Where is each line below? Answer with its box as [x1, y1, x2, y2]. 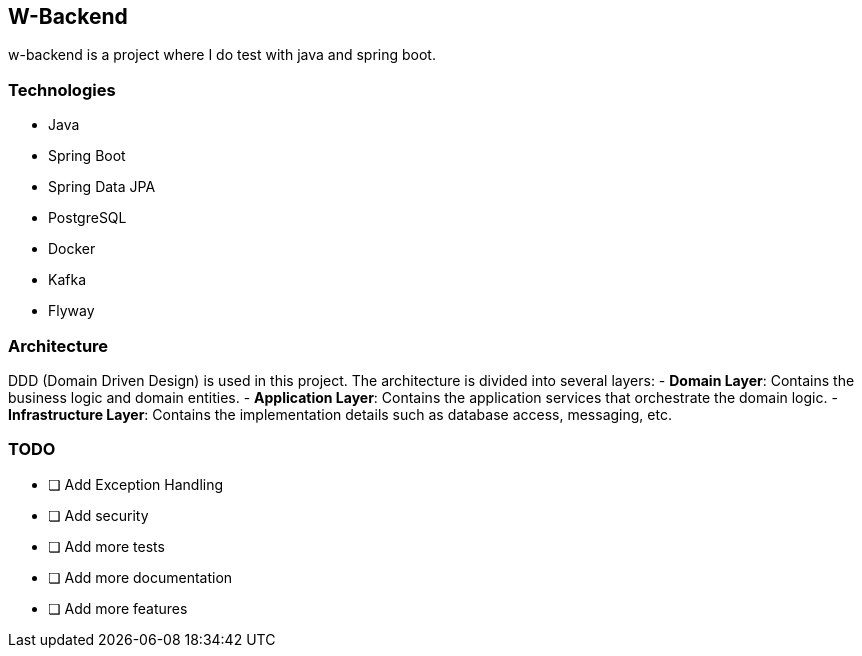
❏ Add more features [48, 599, 188, 617]
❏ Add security [48, 506, 149, 524]
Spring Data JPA [48, 178, 156, 196]
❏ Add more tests [48, 537, 165, 555]
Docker [48, 240, 96, 258]
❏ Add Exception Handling [48, 475, 224, 493]
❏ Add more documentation [48, 568, 233, 586]
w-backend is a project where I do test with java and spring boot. [8, 46, 436, 64]
